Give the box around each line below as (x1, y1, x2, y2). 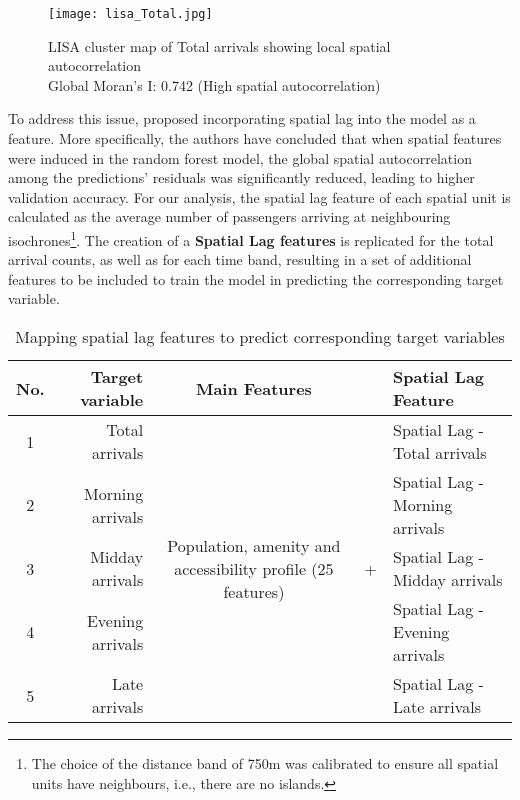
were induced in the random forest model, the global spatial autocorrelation (8, 147, 472, 168)
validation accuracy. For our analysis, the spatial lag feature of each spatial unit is (8, 186, 511, 207)
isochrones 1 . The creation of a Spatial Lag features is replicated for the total (8, 227, 494, 250)
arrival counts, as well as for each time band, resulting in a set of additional (8, 249, 472, 270)
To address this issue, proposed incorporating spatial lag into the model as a (8, 108, 476, 129)
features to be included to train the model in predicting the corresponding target (8, 268, 504, 289)
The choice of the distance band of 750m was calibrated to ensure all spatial (31, 753, 499, 774)
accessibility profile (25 (174, 556, 334, 580)
